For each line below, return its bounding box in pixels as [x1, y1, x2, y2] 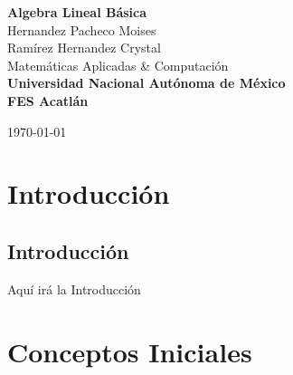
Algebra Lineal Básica [7, 3, 147, 21]
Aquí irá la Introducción [7, 279, 141, 298]
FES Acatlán [7, 91, 89, 110]
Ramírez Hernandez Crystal [7, 38, 161, 57]
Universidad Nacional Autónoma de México [7, 73, 286, 92]
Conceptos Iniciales [7, 332, 252, 370]
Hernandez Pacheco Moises [7, 20, 156, 39]
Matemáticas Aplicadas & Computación [7, 55, 229, 74]
